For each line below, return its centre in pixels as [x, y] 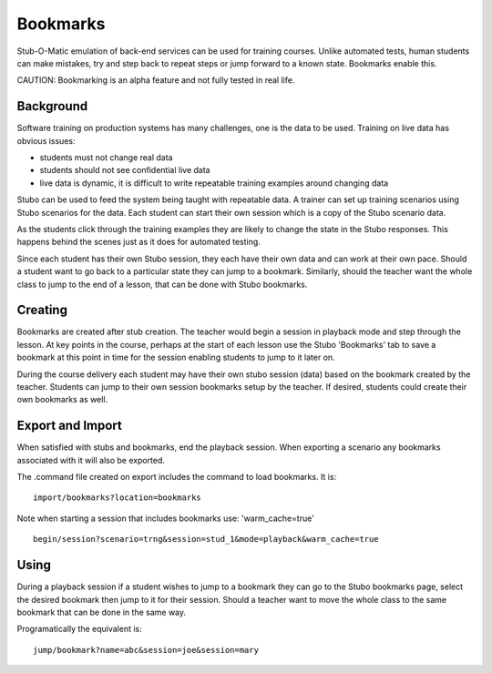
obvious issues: [46, 140]
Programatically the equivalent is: [80, 629]
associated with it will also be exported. [91, 460]
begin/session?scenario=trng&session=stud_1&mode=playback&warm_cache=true [206, 539]
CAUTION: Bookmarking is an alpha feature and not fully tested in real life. [156, 80]
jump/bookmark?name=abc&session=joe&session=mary [146, 650]
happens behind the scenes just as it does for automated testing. [139, 242]
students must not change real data [106, 158]
